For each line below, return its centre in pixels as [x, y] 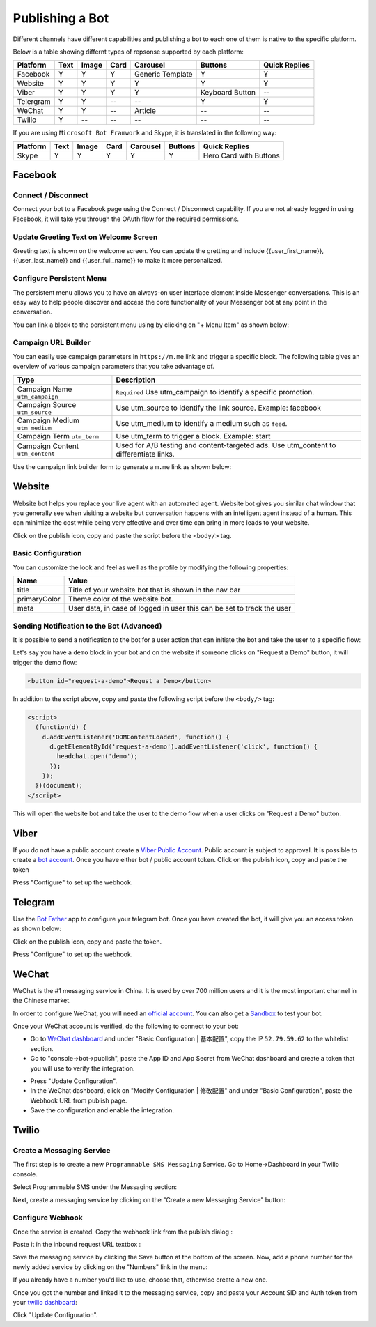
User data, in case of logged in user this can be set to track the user [180, 608]
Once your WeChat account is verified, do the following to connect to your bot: [126, 1026]
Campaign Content [48, 446]
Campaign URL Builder [52, 343]
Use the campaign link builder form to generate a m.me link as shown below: [122, 466]
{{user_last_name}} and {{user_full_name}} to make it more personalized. [118, 261]
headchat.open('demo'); [97, 757]
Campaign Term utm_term [58, 436]
